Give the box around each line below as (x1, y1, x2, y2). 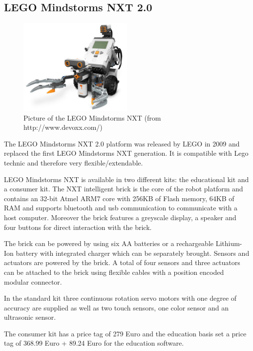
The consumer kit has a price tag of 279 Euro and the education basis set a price (4, 328, 247, 338)
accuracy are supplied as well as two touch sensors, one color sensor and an (4, 302, 229, 312)
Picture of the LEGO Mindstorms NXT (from (23, 112, 161, 123)
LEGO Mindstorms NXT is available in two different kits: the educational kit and (4, 174, 249, 184)
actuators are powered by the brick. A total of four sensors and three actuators (4, 257, 240, 268)
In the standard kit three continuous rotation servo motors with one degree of (4, 293, 237, 303)
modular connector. (4, 276, 62, 287)
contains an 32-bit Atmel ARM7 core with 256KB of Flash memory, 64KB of (4, 193, 234, 203)
